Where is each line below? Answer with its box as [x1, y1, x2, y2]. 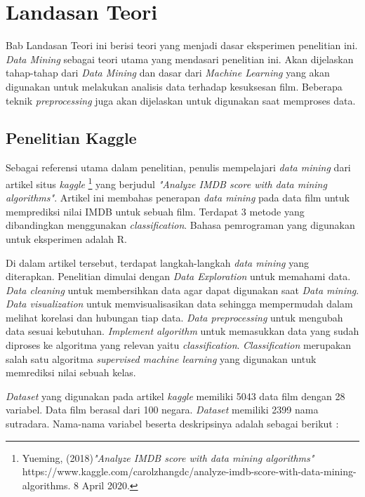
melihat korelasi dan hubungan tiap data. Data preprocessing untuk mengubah [6, 310, 343, 324]
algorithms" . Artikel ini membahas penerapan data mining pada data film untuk [6, 190, 350, 205]
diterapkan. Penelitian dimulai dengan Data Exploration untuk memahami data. [6, 269, 351, 284]
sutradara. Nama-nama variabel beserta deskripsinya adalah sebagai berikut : [6, 416, 339, 431]
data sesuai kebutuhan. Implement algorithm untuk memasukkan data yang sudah [6, 324, 359, 338]
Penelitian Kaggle [6, 127, 137, 149]
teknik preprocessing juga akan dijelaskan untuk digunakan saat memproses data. [6, 93, 356, 107]
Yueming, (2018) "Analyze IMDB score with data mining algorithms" [22, 450, 314, 465]
